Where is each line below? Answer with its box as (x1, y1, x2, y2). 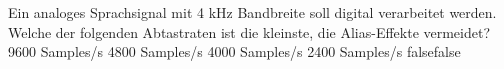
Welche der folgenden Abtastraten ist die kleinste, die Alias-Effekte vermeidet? (8, 21, 491, 42)
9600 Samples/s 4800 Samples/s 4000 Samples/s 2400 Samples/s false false (8, 41, 461, 62)
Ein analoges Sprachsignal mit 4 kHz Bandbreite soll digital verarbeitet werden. (8, 2, 497, 22)
